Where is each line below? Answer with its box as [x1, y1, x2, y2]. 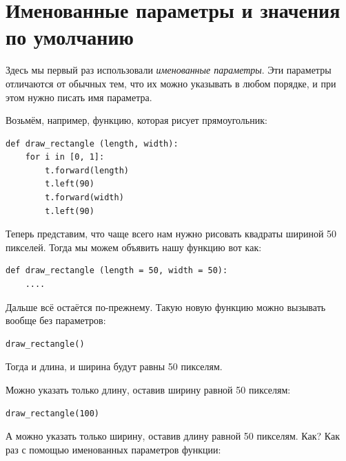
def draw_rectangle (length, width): [6, 138, 179, 149]
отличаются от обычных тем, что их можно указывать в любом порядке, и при [6, 76, 336, 90]
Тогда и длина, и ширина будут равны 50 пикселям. [6, 359, 223, 374]
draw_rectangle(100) [6, 408, 100, 418]
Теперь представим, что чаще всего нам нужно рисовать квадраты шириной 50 [6, 226, 337, 241]
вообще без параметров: [6, 313, 106, 328]
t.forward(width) [45, 193, 124, 203]
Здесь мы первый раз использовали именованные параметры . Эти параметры [6, 63, 332, 77]
